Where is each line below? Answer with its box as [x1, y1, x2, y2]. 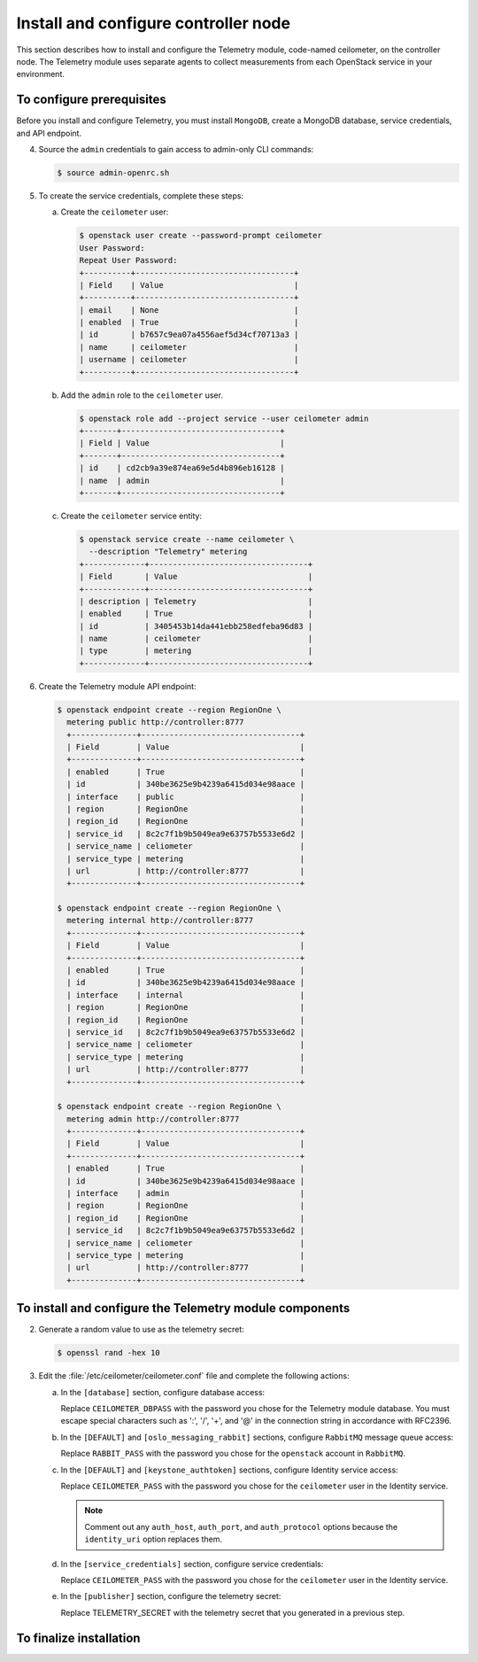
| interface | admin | [66, 1188, 305, 1199]
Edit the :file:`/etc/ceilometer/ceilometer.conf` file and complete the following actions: [38, 1371, 350, 1381]
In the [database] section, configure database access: [60, 1386, 266, 1397]
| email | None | [79, 305, 299, 315]
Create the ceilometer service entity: [60, 510, 203, 521]
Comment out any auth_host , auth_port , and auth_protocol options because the [84, 1521, 398, 1532]
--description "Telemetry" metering [89, 547, 248, 557]
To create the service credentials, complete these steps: [38, 190, 243, 201]
